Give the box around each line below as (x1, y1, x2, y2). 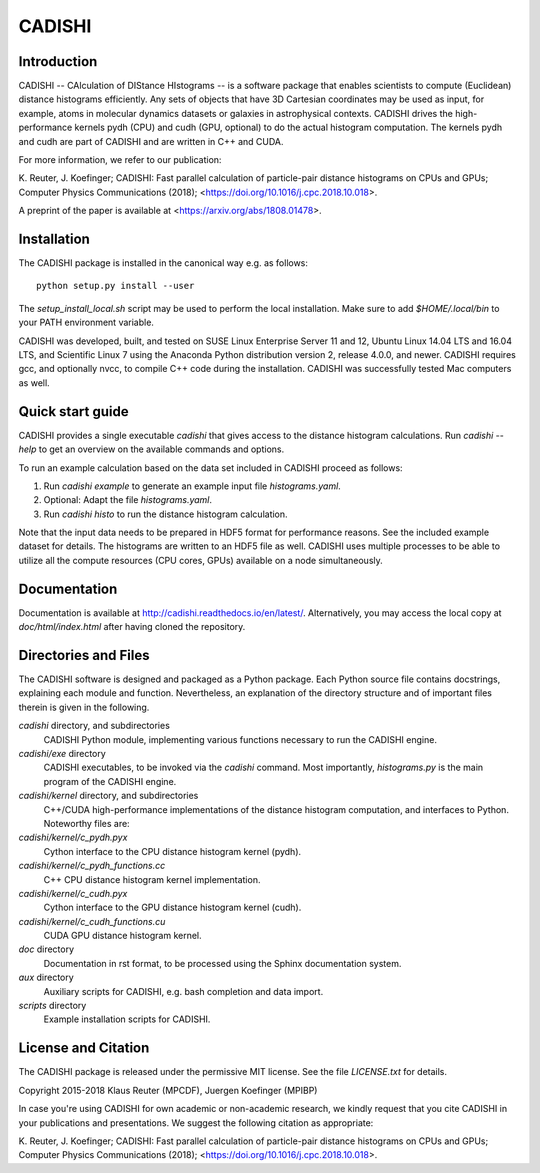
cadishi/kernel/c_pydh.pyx (18, 831, 128, 844)
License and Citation (18, 1040, 150, 1057)
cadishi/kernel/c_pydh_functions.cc (18, 860, 166, 872)
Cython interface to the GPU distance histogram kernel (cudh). (43, 901, 302, 914)
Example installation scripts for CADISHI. (43, 1013, 211, 1025)
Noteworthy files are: (43, 817, 130, 829)
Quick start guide (18, 403, 129, 420)
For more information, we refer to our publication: (18, 154, 222, 166)
